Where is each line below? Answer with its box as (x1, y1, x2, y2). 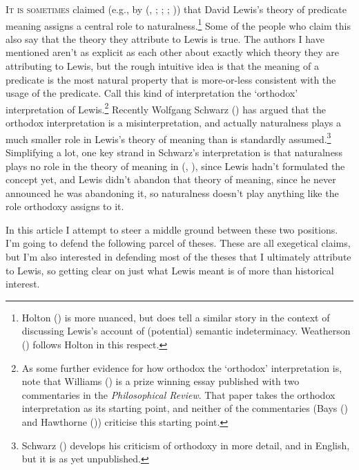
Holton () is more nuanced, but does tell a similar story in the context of (21, 310, 330, 324)
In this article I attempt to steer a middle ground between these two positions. (6, 222, 338, 236)
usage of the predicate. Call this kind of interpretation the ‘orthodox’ (6, 86, 298, 100)
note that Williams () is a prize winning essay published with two (21, 374, 300, 388)
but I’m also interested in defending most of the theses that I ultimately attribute (6, 250, 351, 264)
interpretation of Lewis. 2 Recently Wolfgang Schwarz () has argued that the (6, 100, 326, 116)
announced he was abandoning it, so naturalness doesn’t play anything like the (6, 185, 339, 200)
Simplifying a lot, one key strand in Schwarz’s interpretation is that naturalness (6, 144, 342, 159)
